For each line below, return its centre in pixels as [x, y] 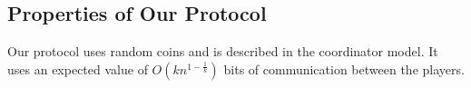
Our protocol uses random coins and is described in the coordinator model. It [223, 51]
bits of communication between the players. [344, 68]
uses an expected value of [78, 68]
